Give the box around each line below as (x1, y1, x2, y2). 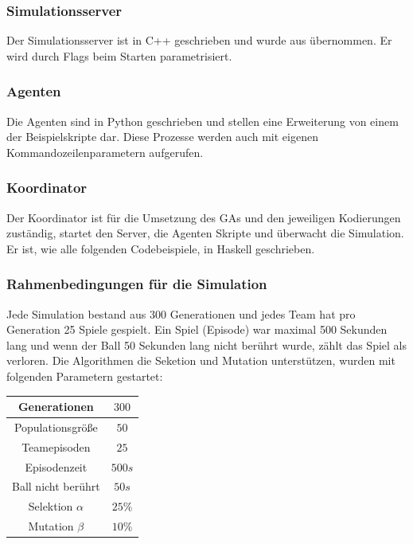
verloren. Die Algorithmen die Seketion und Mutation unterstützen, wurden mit (6, 352, 395, 369)
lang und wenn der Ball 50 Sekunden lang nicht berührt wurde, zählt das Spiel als (6, 336, 407, 353)
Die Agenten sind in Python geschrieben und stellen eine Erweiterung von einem (6, 112, 399, 129)
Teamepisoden (21, 438, 91, 455)
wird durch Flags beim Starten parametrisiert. (6, 47, 232, 64)
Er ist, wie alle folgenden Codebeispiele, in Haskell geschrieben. (6, 240, 315, 256)
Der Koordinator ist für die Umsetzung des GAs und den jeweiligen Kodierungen (6, 209, 401, 225)
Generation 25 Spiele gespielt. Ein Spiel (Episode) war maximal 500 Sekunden (6, 321, 388, 338)
